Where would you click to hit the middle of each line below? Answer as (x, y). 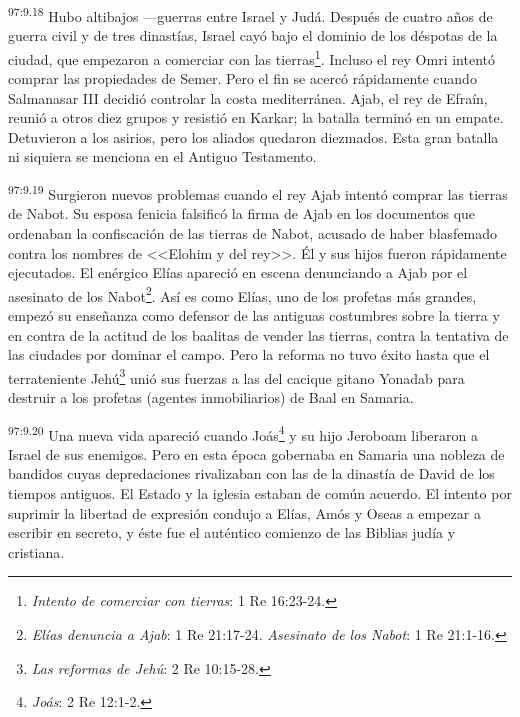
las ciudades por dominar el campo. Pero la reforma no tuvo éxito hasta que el (249, 354)
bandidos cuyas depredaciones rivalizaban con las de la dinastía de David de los (251, 473)
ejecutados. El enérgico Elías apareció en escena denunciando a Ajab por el (238, 272)
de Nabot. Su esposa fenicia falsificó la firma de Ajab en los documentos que (242, 213)
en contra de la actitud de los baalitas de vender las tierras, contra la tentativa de (258, 334)
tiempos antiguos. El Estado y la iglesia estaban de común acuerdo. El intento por (260, 493)
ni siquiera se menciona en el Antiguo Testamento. (162, 156)
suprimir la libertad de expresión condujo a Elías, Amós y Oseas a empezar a (244, 512)
